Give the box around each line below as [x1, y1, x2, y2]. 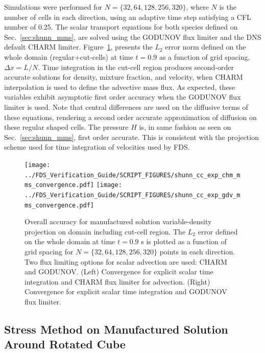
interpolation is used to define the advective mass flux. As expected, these [4, 81, 235, 92]
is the [219, 2, 236, 12]
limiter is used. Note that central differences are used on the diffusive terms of [4, 101, 248, 112]
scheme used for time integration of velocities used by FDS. [4, 142, 190, 152]
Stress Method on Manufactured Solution [4, 321, 228, 337]
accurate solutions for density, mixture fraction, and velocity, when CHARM [4, 72, 243, 82]
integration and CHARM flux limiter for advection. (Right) [25, 276, 210, 287]
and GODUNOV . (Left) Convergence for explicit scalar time [25, 266, 213, 277]
